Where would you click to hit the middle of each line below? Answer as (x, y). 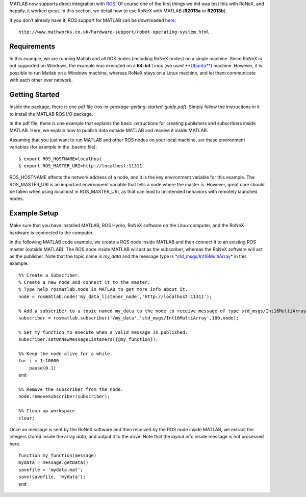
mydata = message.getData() (54, 463)
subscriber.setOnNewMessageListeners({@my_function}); (88, 340)
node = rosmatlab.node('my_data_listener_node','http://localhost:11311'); (115, 296)
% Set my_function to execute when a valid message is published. (103, 332)
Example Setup (34, 214)
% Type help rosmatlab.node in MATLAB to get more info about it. (103, 289)
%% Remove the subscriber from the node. (71, 389)
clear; (27, 418)
